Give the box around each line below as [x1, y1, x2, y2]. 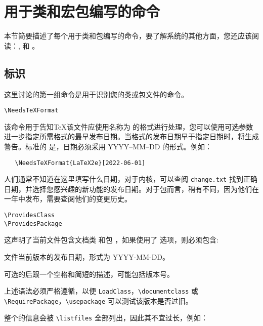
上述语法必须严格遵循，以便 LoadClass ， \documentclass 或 [4, 286, 199, 296]
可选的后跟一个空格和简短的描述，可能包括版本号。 [4, 268, 174, 279]
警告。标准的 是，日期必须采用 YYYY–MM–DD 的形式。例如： [4, 141, 212, 151]
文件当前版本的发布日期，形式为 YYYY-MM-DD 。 [4, 251, 170, 262]
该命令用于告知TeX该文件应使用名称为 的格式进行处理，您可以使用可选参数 [4, 121, 253, 132]
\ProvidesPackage [4, 220, 62, 227]
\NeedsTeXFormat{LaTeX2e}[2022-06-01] [15, 159, 146, 167]
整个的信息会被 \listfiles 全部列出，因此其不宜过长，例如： [4, 312, 208, 323]
